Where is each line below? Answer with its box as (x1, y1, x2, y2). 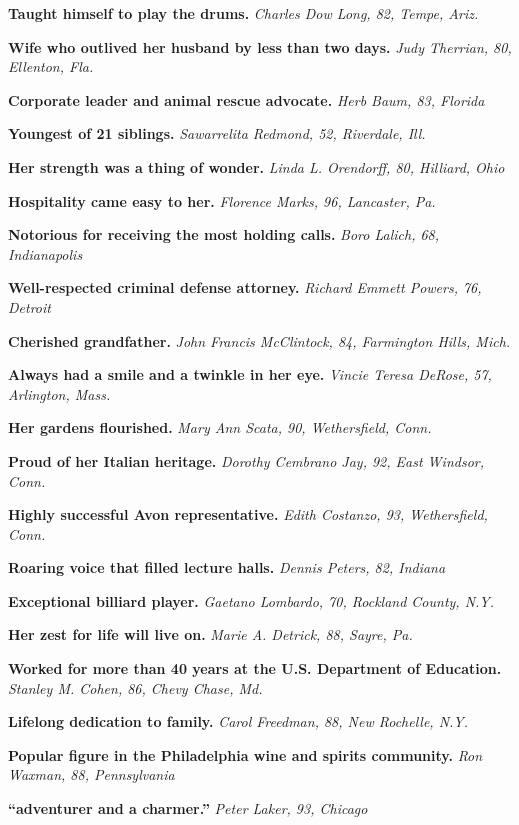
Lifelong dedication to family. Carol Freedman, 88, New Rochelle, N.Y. (8, 711, 469, 732)
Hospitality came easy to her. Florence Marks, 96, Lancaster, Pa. (8, 190, 436, 211)
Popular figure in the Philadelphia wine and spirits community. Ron (8, 744, 483, 765)
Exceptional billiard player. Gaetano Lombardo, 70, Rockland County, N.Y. (8, 590, 495, 611)
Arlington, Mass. (8, 383, 111, 404)
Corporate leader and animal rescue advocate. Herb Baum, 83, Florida (8, 89, 485, 110)
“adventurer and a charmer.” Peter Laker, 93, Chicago (8, 798, 368, 819)
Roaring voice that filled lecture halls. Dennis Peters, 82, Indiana (8, 557, 446, 578)
